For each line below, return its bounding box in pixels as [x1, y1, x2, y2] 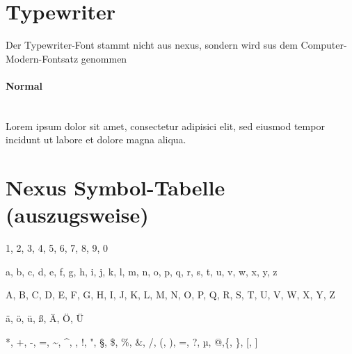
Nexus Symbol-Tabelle [6, 173, 225, 202]
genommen [81, 51, 127, 65]
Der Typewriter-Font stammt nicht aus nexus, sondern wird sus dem [6, 38, 298, 52]
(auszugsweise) [6, 200, 149, 229]
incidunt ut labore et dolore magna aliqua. [6, 132, 186, 147]
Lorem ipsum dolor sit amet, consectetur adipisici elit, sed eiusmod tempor [6, 118, 325, 133]
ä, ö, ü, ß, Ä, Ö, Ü [6, 310, 83, 325]
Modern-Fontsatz [6, 51, 79, 65]
